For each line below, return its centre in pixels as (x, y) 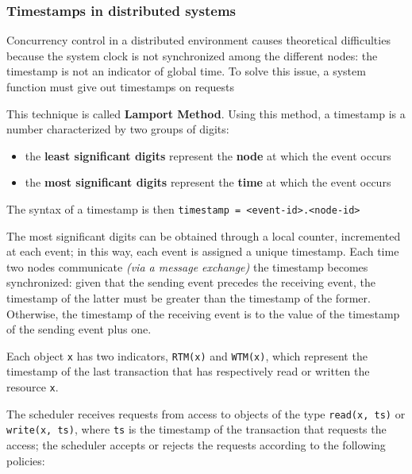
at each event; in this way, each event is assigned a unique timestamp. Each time (203, 251)
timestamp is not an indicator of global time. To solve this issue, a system (186, 71)
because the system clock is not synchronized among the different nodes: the (192, 55)
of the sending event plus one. (79, 329)
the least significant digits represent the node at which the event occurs (208, 155)
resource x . (33, 387)
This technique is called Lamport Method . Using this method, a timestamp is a (206, 113)
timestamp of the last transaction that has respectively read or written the (188, 371)
